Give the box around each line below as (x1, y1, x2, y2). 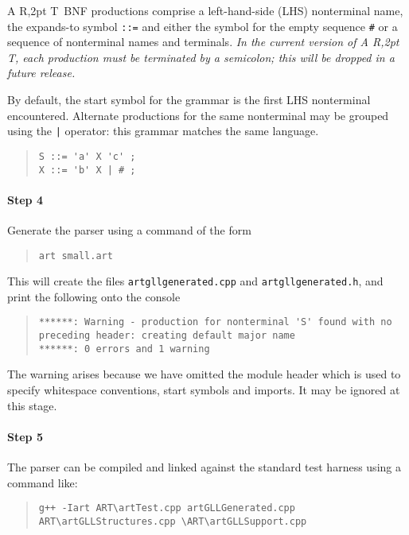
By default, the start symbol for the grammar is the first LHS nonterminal (7, 91, 371, 108)
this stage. (7, 397, 57, 413)
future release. (7, 64, 76, 81)
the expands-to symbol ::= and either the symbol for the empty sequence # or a (7, 17, 398, 34)
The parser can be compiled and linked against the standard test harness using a (7, 459, 401, 475)
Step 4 (7, 191, 43, 207)
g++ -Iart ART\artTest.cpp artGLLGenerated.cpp (38, 502, 295, 514)
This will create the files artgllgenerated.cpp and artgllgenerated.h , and (7, 273, 384, 289)
